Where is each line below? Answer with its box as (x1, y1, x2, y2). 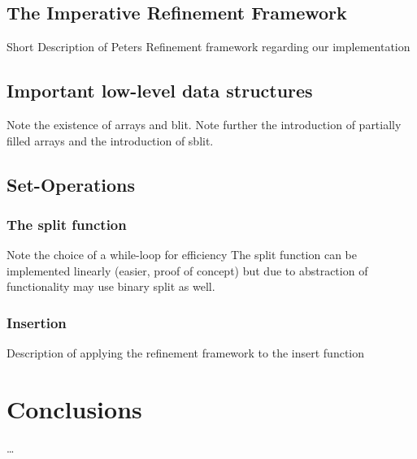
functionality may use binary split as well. (7, 278, 215, 295)
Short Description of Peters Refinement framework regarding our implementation (7, 38, 410, 55)
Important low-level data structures (7, 78, 313, 103)
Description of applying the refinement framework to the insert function (7, 344, 365, 362)
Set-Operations (7, 171, 136, 197)
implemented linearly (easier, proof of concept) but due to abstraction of (7, 262, 368, 279)
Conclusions (7, 392, 142, 425)
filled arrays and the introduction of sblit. (7, 132, 214, 149)
